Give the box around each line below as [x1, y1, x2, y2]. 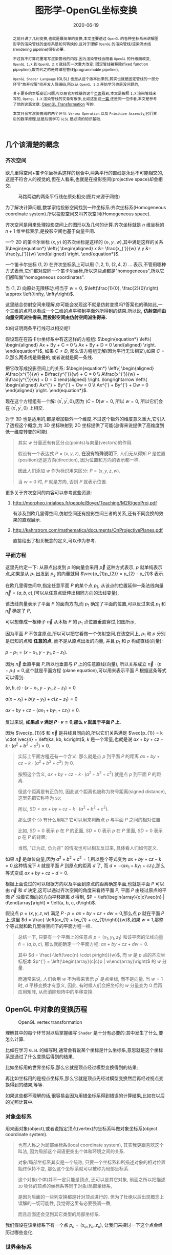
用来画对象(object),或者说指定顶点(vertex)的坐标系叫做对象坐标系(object [5, 1126, 158, 1132]
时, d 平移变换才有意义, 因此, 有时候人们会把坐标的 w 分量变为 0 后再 [17, 982, 163, 988]
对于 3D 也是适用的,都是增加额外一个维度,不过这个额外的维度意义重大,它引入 [5, 416, 166, 422]
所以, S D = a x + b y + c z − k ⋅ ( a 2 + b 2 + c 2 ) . [17, 805, 109, 812]
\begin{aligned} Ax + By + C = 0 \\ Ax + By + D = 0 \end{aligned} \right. [5, 342, 156, 348]
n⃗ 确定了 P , [5, 608, 32, 614]
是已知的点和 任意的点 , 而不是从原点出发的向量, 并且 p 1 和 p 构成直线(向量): [5, 638, 163, 645]
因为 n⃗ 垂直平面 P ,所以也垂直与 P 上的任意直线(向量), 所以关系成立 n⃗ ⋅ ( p [5, 661, 162, 667]
